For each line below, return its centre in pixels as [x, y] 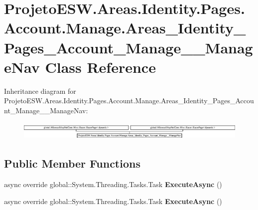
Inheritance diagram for [40, 91]
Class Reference [100, 67]
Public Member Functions [72, 163]
